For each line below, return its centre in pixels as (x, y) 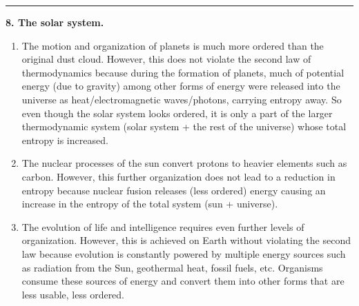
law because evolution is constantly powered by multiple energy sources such (184, 253)
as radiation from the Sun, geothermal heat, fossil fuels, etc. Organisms (172, 267)
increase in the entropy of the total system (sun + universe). (150, 204)
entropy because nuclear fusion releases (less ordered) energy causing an (174, 190)
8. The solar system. (55, 22)
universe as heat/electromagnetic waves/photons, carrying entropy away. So (182, 99)
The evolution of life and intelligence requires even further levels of (163, 226)
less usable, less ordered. (73, 294)
